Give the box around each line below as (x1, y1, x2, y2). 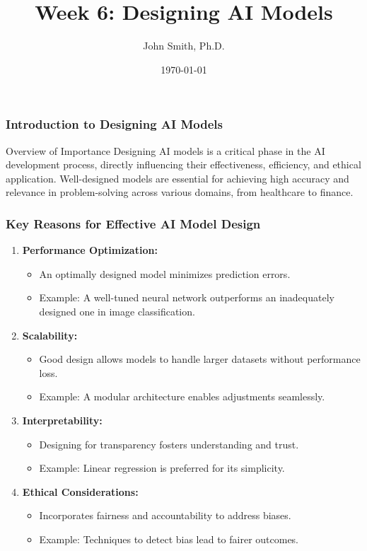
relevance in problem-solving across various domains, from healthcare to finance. (6, 185, 354, 199)
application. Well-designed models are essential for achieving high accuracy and (6, 170, 349, 185)
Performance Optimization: (22, 243, 158, 257)
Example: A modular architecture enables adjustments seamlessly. (39, 389, 325, 404)
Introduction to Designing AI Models (6, 115, 223, 133)
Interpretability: (22, 412, 103, 427)
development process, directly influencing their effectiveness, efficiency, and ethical (6, 157, 361, 172)
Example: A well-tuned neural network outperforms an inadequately (39, 290, 334, 305)
